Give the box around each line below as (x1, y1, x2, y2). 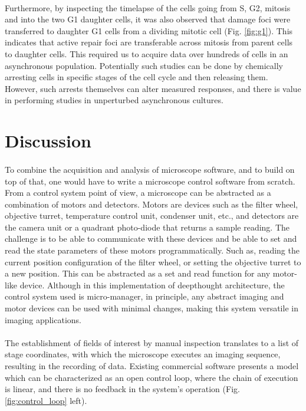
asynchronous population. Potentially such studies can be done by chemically (5, 59, 283, 71)
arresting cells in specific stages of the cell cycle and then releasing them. (5, 71, 268, 83)
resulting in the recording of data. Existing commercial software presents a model (5, 360, 299, 371)
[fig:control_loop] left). (5, 394, 87, 406)
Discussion (5, 129, 91, 153)
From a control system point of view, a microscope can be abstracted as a (5, 186, 271, 199)
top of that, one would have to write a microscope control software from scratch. (5, 175, 295, 187)
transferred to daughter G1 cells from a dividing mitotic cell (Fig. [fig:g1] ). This (5, 24, 293, 37)
